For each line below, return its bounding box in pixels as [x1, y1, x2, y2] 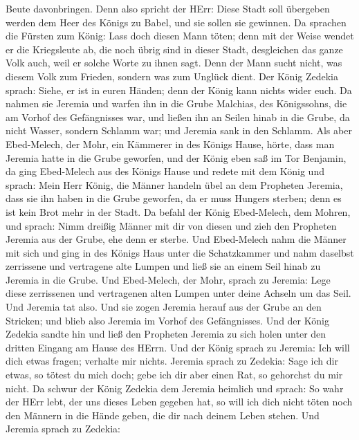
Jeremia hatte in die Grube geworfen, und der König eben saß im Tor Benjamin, [6, 150, 347, 165]
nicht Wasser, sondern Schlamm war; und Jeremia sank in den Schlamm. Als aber [6, 123, 352, 138]
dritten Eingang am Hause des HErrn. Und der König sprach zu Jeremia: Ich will [6, 340, 350, 354]
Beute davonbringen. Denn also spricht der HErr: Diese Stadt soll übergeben [6, 1, 330, 15]
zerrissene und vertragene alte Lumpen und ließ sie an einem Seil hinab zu [6, 259, 321, 273]
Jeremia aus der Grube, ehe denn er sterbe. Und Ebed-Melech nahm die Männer [6, 232, 347, 246]
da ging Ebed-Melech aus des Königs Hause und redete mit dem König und [6, 164, 324, 178]
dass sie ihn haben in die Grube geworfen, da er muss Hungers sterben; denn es [6, 191, 342, 205]
